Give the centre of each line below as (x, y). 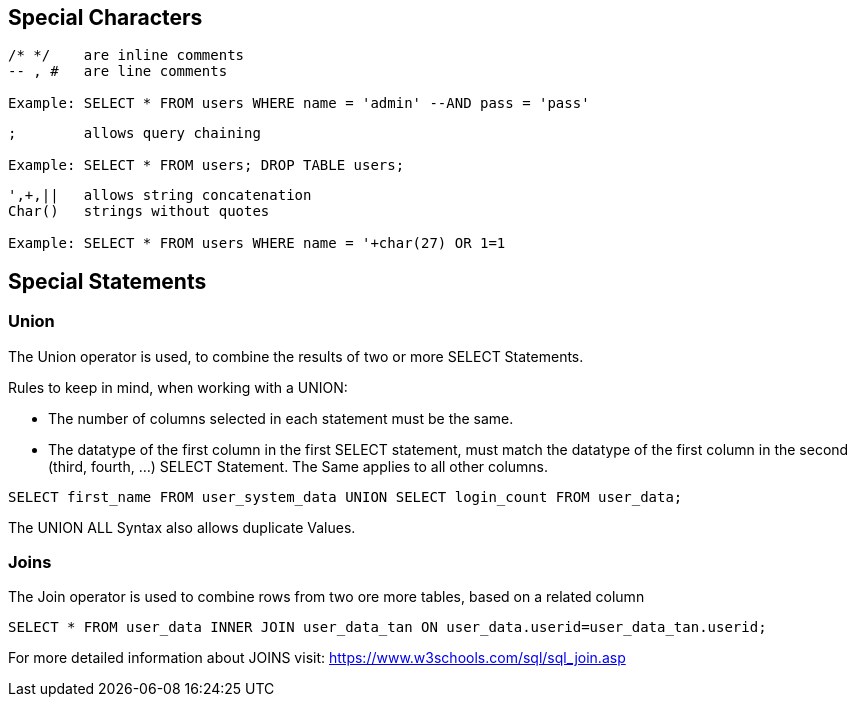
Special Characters (105, 17)
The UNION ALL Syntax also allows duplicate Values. (182, 527)
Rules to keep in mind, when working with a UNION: (178, 387)
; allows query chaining (134, 133)
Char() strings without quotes (139, 211)
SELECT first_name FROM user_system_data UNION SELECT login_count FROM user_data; (345, 496)
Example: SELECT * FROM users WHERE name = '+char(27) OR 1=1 (257, 243)
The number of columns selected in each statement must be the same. (281, 418)
